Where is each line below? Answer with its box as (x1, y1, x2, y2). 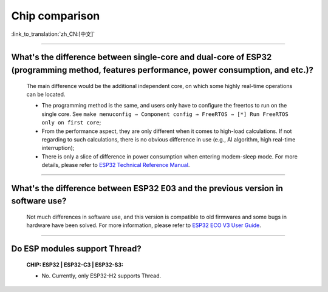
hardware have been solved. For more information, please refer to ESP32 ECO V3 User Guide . (26, 222, 261, 229)
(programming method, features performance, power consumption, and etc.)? (11, 64, 314, 75)
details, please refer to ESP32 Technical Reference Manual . (41, 161, 190, 169)
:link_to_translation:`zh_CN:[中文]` (11, 30, 95, 38)
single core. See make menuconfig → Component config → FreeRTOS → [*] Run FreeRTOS (41, 110, 289, 118)
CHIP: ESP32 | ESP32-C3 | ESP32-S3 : (26, 261, 124, 268)
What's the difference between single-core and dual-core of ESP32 (11, 52, 272, 63)
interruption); (41, 144, 75, 152)
